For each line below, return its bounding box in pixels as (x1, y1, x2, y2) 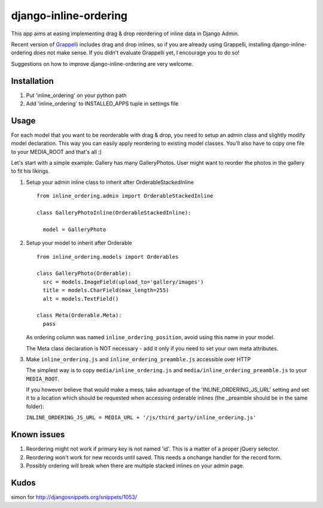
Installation (11, 75, 54, 86)
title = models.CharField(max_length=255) (42, 287, 170, 294)
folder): (26, 403, 44, 410)
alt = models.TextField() (42, 295, 119, 302)
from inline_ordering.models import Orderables (36, 253, 179, 260)
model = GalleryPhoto (42, 226, 106, 233)
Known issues (11, 430, 65, 440)
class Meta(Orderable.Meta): (36, 312, 122, 319)
